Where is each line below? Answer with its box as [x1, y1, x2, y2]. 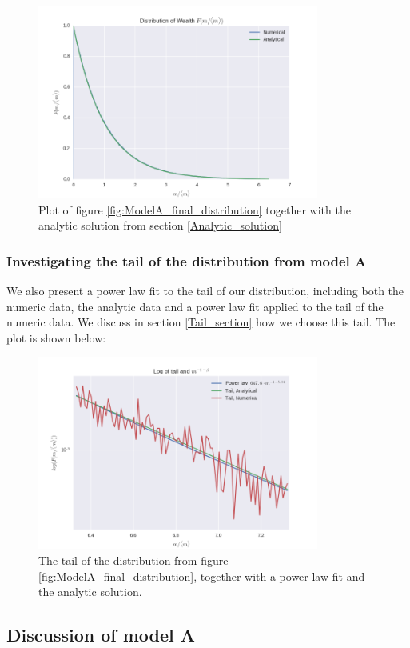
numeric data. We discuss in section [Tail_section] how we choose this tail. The [6, 314, 396, 330]
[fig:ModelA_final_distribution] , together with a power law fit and [38, 567, 365, 584]
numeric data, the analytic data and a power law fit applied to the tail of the [6, 298, 384, 314]
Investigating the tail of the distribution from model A [6, 250, 367, 270]
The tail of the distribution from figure [38, 551, 229, 568]
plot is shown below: [6, 329, 106, 346]
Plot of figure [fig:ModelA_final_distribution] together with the [38, 201, 351, 218]
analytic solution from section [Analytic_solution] [38, 217, 282, 234]
